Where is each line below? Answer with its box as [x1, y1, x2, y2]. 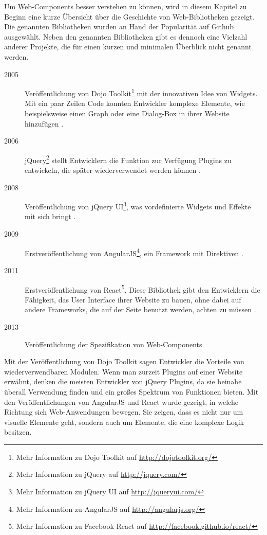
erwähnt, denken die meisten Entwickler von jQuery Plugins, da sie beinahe [4, 376, 242, 387]
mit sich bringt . [25, 211, 76, 222]
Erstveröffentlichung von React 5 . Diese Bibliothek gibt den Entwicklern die [25, 282, 260, 295]
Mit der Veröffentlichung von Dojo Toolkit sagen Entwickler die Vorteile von [4, 356, 244, 367]
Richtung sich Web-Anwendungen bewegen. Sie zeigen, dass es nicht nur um [4, 406, 243, 417]
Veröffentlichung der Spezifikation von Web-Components [25, 338, 202, 349]
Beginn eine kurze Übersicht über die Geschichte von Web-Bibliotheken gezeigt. [4, 11, 255, 22]
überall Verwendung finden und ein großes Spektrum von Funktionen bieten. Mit [4, 386, 259, 397]
